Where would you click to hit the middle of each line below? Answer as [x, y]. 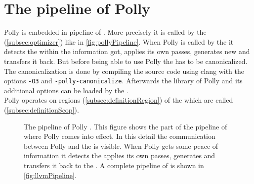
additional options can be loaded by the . [66, 90]
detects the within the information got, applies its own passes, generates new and [127, 51]
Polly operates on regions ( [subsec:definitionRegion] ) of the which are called [119, 100]
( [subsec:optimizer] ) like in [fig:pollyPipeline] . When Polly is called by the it [119, 41]
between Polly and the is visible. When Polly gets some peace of [121, 146]
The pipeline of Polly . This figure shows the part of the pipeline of [126, 126]
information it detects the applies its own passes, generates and [120, 155]
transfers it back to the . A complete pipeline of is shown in [114, 165]
